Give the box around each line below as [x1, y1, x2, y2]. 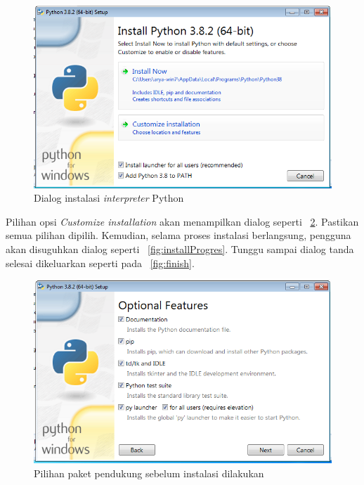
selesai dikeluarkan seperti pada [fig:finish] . [6, 255, 195, 270]
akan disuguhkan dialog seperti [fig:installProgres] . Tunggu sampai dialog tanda [6, 242, 354, 257]
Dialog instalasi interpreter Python [34, 190, 184, 205]
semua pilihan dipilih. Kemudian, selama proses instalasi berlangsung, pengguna [6, 228, 351, 242]
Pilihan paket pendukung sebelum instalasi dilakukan [34, 465, 264, 480]
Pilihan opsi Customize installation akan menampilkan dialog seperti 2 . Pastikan [6, 214, 359, 228]
